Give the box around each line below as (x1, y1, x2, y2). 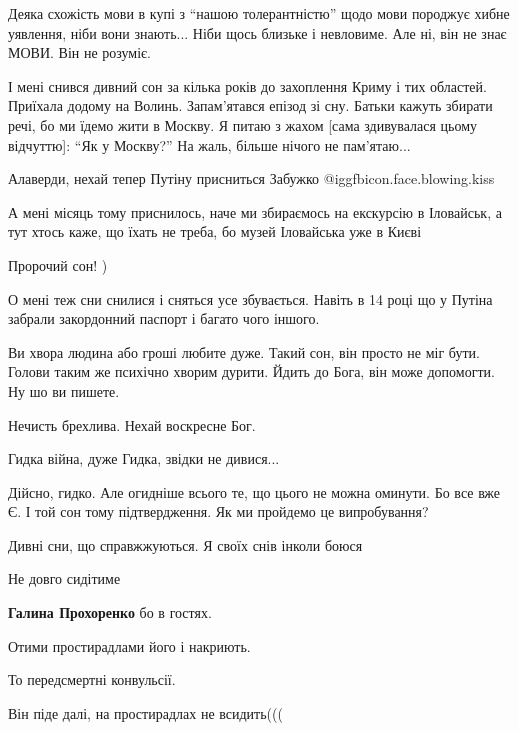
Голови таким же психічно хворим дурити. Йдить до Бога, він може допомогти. (8, 361, 495, 382)
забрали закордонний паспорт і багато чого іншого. (8, 308, 320, 329)
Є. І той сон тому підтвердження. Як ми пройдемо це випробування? (8, 501, 429, 522)
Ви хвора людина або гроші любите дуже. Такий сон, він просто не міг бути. (8, 341, 480, 362)
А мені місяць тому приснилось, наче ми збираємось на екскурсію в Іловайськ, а (8, 201, 502, 222)
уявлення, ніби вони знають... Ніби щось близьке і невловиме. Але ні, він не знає (8, 22, 507, 43)
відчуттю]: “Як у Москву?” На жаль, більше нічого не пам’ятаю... (8, 134, 411, 155)
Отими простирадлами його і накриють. (8, 635, 251, 656)
